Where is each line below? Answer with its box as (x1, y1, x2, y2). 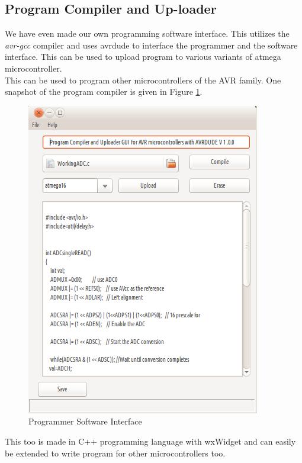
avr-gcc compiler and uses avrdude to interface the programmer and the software (5, 38, 298, 51)
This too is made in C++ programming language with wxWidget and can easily (5, 435, 296, 447)
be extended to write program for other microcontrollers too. (5, 446, 226, 459)
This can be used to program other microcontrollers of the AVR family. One (5, 73, 281, 86)
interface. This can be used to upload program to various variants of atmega (5, 50, 281, 63)
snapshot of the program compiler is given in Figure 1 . (5, 85, 203, 98)
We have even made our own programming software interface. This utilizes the (5, 27, 290, 40)
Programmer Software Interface (28, 415, 142, 427)
